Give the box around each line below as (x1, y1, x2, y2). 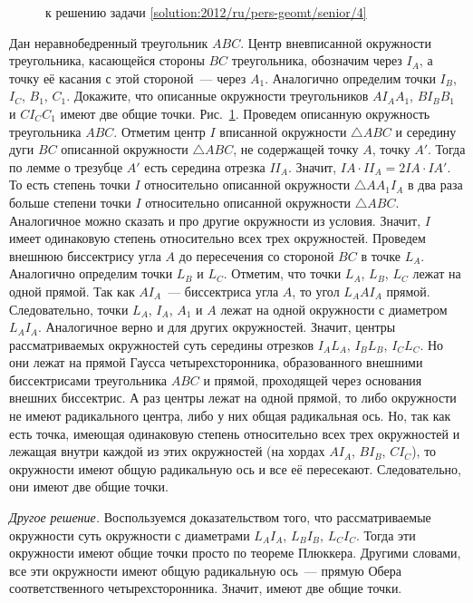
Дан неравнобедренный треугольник (9, 33, 208, 52)
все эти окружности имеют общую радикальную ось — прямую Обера (9, 560, 401, 579)
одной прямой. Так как (9, 281, 135, 300)
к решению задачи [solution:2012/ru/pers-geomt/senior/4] (45, 3, 367, 21)
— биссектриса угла (168, 281, 279, 300)
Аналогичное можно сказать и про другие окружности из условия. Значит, (9, 210, 421, 229)
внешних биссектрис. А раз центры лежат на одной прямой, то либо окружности (9, 388, 457, 407)
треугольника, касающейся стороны (9, 51, 205, 70)
